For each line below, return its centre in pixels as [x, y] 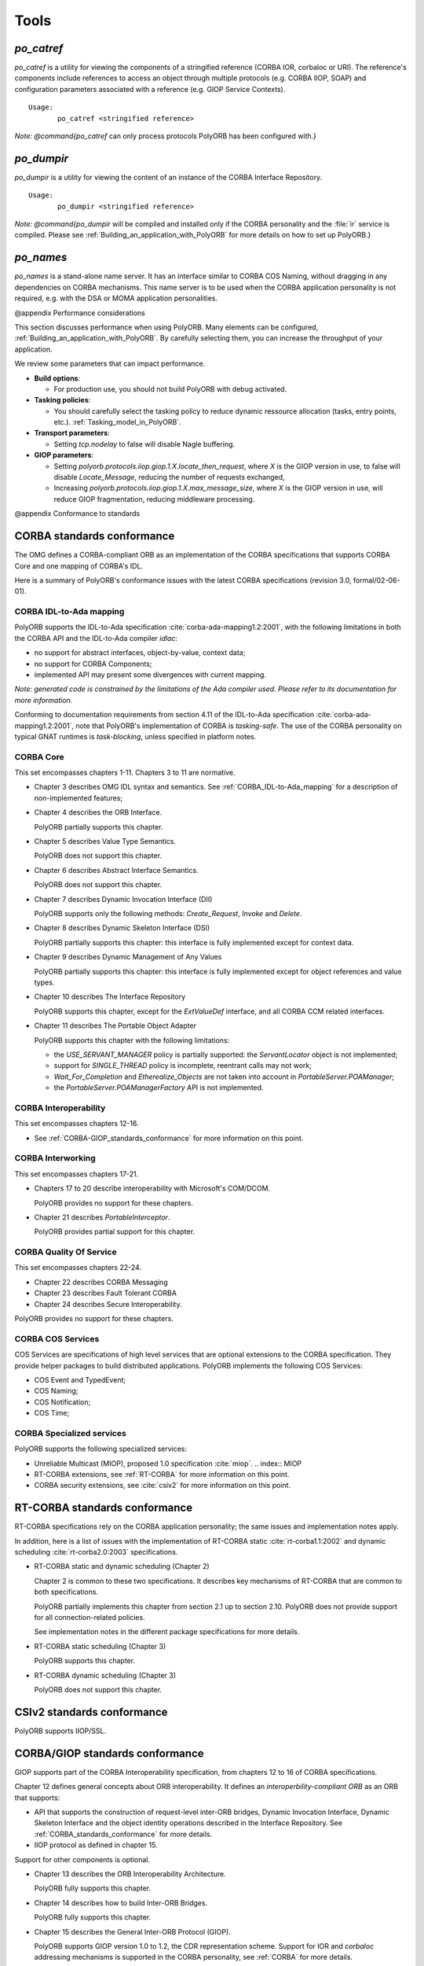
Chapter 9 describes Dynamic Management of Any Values [128, 957]
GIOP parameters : [64, 455]
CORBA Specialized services [71, 1433]
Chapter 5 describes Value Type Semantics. [105, 841]
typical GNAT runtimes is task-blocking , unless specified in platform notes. [135, 736]
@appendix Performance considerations [80, 313]
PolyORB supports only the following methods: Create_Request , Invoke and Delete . [168, 913]
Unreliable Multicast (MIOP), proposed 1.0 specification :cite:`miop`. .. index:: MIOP [168, 1463]
